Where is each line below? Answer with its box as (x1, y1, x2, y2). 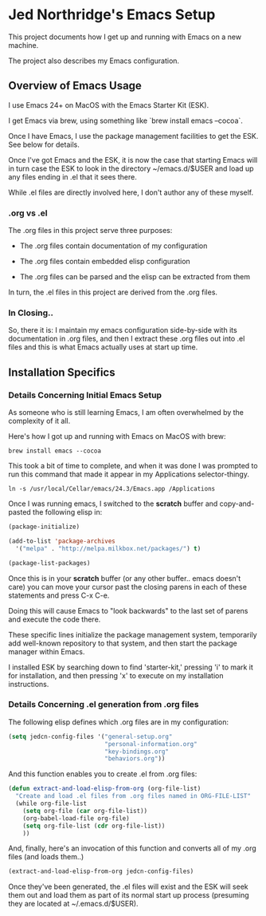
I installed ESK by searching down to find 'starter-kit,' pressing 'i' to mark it (8, 662, 253, 672)
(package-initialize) (8, 523, 80, 531)
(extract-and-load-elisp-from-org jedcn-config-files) (8, 867, 194, 875)
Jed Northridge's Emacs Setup (8, 6, 216, 24)
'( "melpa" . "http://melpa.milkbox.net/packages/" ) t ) (15, 544, 201, 552)
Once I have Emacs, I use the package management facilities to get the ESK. (8, 131, 259, 140)
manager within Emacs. (8, 646, 85, 656)
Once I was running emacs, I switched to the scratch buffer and (8, 499, 218, 508)
